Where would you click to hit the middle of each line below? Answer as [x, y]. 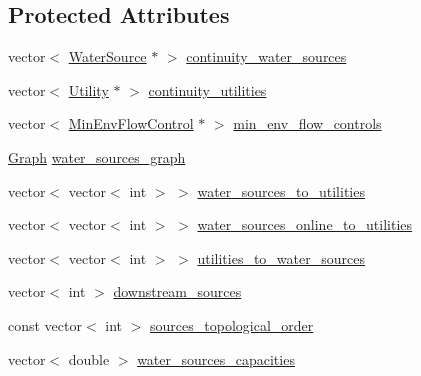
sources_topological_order [232, 324]
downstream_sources [177, 291]
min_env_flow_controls [307, 123]
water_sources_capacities [216, 358]
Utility [88, 89]
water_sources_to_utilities [281, 190]
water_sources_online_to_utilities [305, 224]
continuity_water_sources [266, 56]
